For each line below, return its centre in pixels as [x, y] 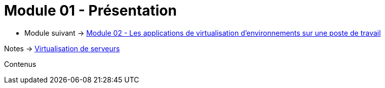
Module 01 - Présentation [90, 11]
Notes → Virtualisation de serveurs [62, 48]
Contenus [20, 64]
